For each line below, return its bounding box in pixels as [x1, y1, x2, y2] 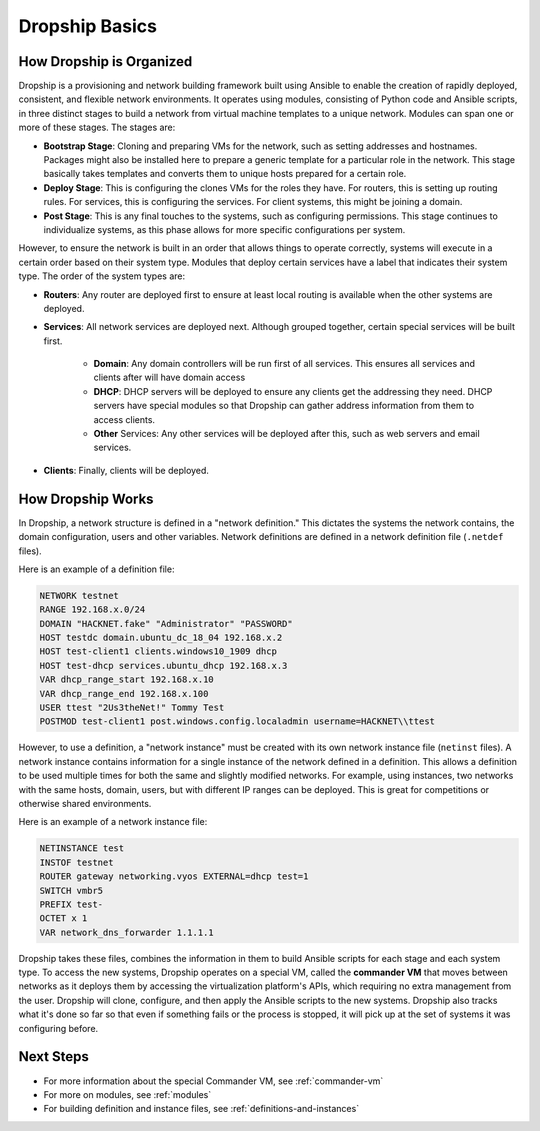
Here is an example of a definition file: [18, 563, 175, 575]
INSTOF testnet [39, 856, 114, 868]
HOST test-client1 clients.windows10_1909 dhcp [39, 646, 277, 657]
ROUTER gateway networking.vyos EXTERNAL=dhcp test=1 [39, 871, 309, 882]
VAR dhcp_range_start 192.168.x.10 [39, 674, 214, 685]
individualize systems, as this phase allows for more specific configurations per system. [43, 223, 406, 235]
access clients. [93, 413, 155, 425]
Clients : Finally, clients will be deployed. [43, 464, 210, 476]
